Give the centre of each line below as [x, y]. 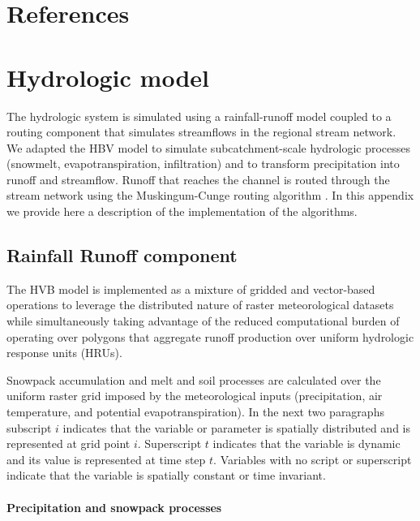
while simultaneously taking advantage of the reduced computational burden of [203, 321]
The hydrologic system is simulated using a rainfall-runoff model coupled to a [199, 116]
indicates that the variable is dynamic [306, 443]
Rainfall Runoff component [122, 255]
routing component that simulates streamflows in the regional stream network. [201, 132]
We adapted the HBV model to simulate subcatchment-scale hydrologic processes [209, 147]
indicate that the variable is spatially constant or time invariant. [166, 475]
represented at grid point [69, 443]
